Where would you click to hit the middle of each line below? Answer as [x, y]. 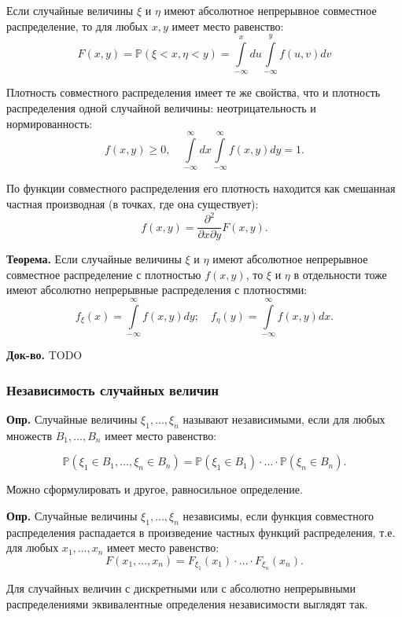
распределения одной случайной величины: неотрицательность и [161, 107]
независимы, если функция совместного [278, 515]
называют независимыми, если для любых [284, 419]
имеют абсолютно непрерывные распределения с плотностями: [157, 290]
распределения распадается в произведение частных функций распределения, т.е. [201, 532]
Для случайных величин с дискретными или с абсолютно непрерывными [181, 588]
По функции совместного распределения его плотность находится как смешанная [201, 188]
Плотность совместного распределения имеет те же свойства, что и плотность [194, 92]
